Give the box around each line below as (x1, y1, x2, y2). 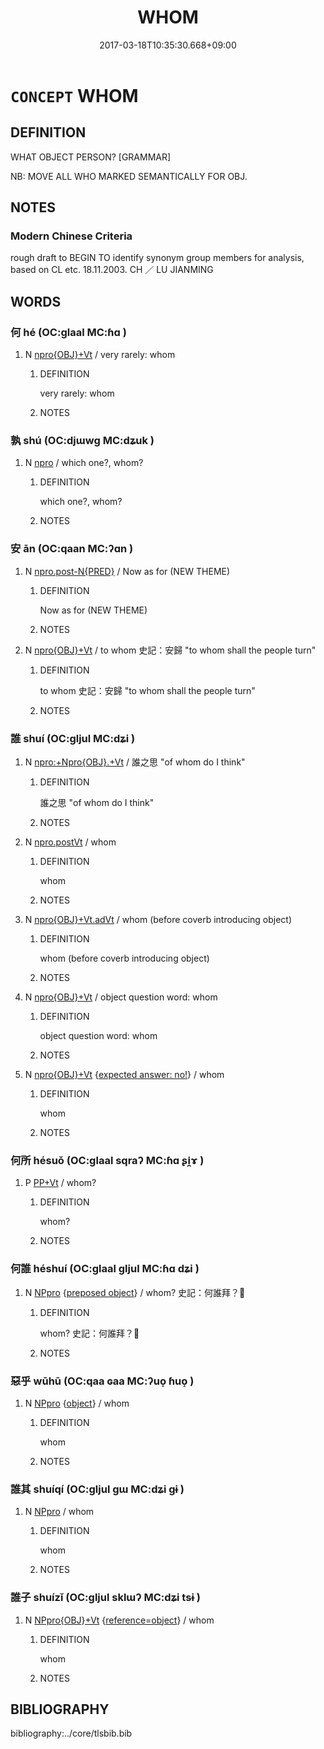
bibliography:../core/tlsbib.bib (10, 1727, 133, 1740)
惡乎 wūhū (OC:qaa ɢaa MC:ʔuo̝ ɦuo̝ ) (10, 1374, 195, 1388)
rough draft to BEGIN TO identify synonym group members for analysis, (10, 252, 305, 264)
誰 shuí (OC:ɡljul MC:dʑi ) (10, 731, 136, 745)
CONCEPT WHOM (10, 84, 139, 107)
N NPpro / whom (24, 1506, 95, 1518)
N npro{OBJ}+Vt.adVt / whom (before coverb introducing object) (24, 914, 293, 926)
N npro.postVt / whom (24, 836, 117, 848)
